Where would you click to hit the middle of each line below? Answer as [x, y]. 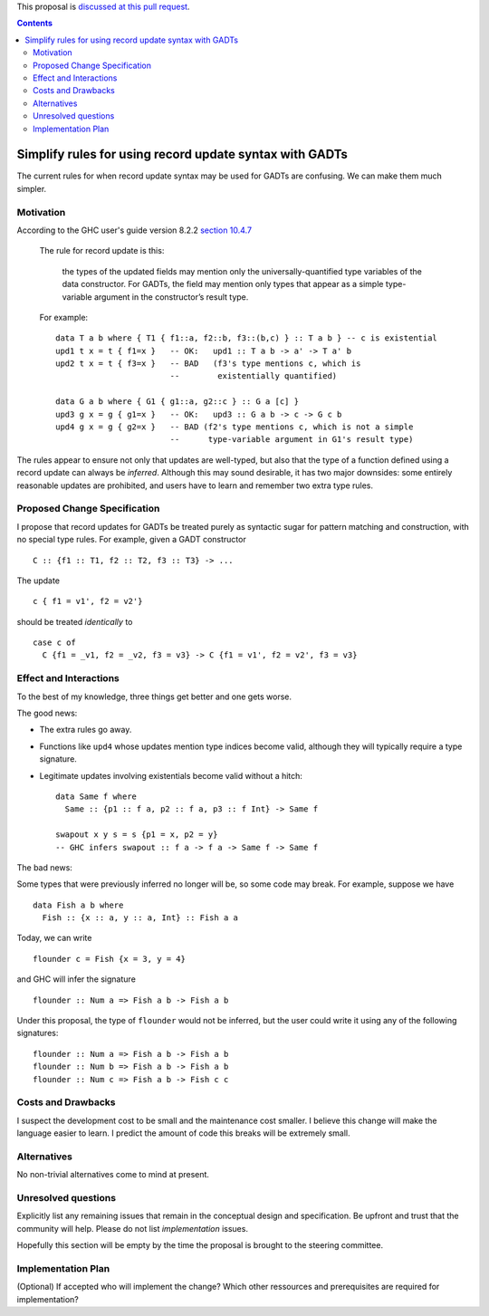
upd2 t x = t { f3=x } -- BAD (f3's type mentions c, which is [208, 364]
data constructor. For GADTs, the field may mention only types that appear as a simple [223, 284]
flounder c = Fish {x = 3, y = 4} [109, 959]
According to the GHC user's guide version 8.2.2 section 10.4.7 [134, 230]
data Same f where [96, 796]
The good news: [47, 713]
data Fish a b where [78, 905]
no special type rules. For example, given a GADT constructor [131, 540]
